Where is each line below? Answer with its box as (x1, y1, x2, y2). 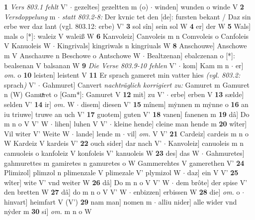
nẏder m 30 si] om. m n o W (4, 206, 92, 217)
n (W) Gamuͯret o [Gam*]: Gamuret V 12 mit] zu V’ (4, 89, 165, 100)
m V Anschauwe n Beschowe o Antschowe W (4, 50, 141, 60)
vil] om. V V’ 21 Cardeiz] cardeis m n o (127, 128, 249, 138)
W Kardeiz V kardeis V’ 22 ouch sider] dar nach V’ (4, 138, 162, 148)
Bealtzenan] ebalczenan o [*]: (147, 50, 235, 60)
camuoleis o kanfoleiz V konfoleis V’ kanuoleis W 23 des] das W (4, 147, 199, 158)
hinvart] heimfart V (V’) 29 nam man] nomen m (4, 196, 152, 207)
